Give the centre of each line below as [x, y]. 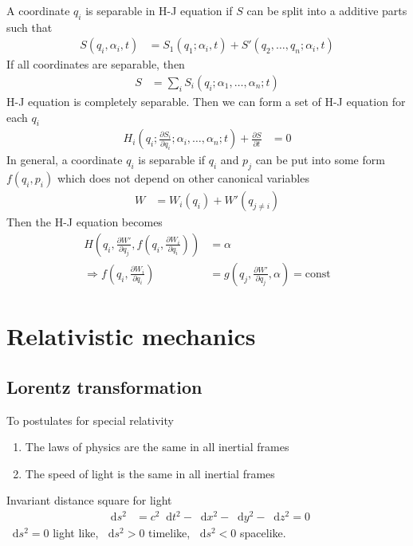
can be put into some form [320, 160]
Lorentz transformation [104, 386]
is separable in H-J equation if [159, 10]
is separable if [172, 160]
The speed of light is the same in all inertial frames [150, 473]
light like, [76, 533]
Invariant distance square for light [89, 500]
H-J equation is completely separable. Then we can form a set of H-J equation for [206, 102]
